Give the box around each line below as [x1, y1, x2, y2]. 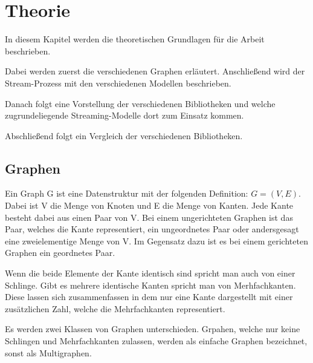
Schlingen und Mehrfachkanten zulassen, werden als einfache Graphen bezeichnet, [5, 335, 308, 347]
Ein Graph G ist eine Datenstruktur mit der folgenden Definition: [5, 187, 248, 200]
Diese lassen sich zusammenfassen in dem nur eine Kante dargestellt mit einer [5, 290, 293, 303]
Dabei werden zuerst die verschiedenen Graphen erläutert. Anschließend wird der [5, 65, 305, 77]
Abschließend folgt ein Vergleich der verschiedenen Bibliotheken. [5, 129, 243, 142]
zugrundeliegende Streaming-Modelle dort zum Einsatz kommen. [5, 109, 244, 122]
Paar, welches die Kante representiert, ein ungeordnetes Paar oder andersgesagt [5, 223, 299, 235]
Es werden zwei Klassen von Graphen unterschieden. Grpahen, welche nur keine [5, 322, 300, 335]
